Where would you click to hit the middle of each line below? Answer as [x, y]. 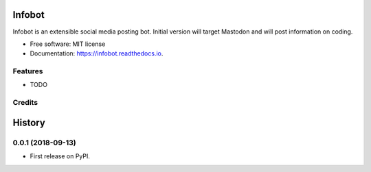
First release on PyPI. [60, 156]
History [29, 122]
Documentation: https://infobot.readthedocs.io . [97, 53]
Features [28, 71]
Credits [25, 103]
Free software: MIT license [68, 44]
